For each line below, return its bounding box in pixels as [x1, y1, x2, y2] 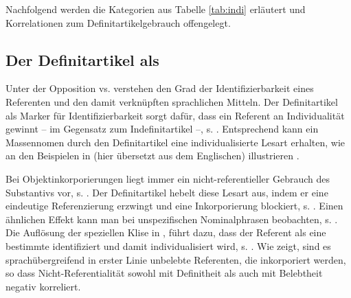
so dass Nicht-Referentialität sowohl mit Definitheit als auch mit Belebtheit [5, 266, 323, 280]
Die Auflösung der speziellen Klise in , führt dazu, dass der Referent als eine [5, 225, 326, 240]
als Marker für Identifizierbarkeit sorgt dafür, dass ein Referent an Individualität [5, 108, 345, 122]
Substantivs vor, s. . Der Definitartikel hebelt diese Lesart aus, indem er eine [5, 185, 328, 199]
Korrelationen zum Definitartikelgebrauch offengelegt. [5, 15, 231, 30]
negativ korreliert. [5, 279, 81, 293]
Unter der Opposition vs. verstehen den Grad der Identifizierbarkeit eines [5, 81, 314, 95]
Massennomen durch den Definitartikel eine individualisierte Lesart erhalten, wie [5, 135, 346, 149]
